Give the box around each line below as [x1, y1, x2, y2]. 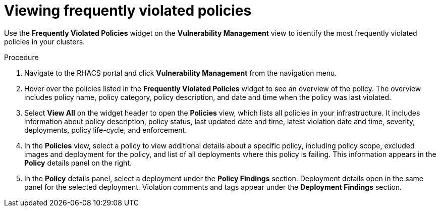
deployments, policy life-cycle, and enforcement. [24, 125, 187, 134]
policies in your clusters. [4, 37, 85, 46]
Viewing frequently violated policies [4, 2, 252, 19]
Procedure [4, 52, 39, 62]
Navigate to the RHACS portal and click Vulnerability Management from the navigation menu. [24, 68, 337, 77]
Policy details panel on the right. [24, 158, 132, 167]
